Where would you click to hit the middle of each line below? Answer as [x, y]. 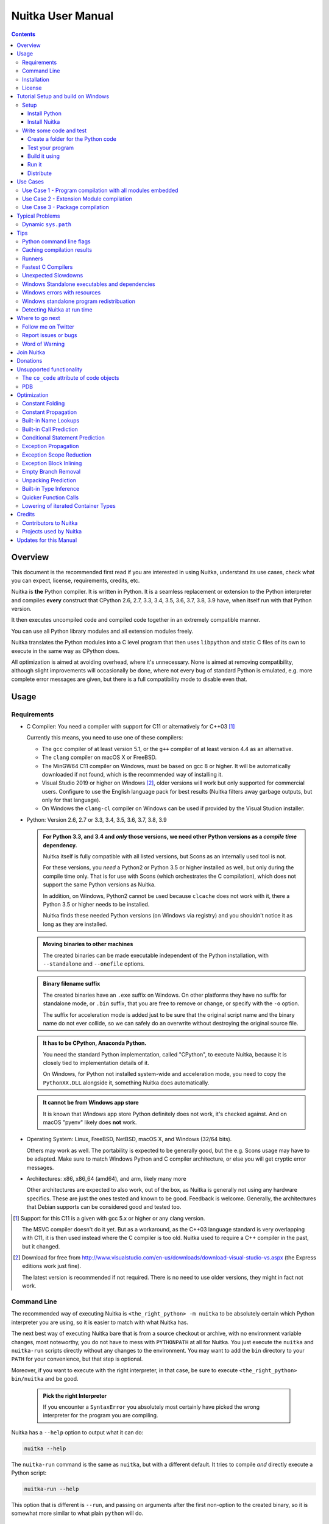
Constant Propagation [50, 412]
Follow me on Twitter [48, 327]
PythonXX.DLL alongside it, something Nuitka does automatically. [126, 1083]
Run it [35, 165]
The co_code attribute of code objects [71, 378]
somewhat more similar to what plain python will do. [77, 1513]
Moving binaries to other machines [88, 944]
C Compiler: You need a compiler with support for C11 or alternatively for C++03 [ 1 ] [131, 726]
